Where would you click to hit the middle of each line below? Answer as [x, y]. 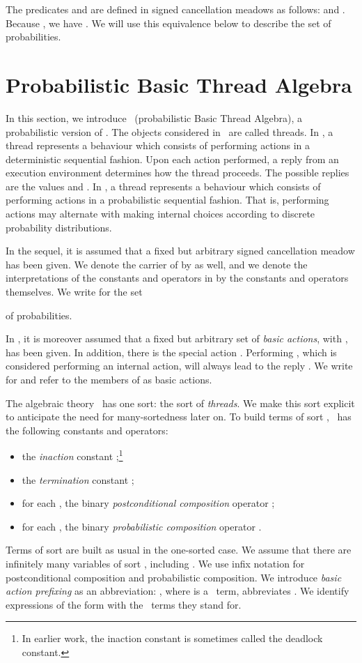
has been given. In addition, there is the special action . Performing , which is [171, 352]
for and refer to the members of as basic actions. [109, 379]
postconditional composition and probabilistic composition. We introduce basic [174, 577]
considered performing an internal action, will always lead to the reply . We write [179, 366]
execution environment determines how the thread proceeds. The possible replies [178, 173]
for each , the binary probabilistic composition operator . [142, 526]
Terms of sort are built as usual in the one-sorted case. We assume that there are [179, 550]
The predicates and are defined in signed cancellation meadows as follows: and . [175, 9]
